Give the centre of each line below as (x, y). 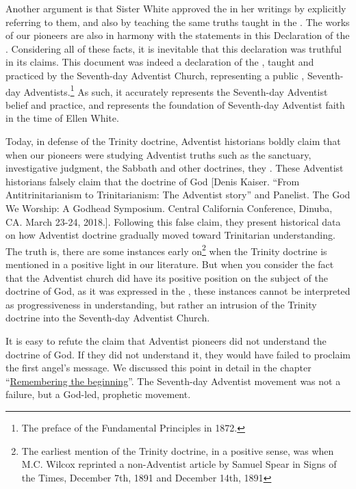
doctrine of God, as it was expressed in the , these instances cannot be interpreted (178, 291)
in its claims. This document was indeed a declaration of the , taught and (160, 62)
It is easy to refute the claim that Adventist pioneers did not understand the (166, 340)
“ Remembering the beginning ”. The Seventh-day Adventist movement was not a (173, 381)
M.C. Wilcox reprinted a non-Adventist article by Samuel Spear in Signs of (179, 464)
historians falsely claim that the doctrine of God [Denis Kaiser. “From (153, 181)
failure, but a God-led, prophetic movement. (98, 394)
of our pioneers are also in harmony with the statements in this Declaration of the (178, 35)
